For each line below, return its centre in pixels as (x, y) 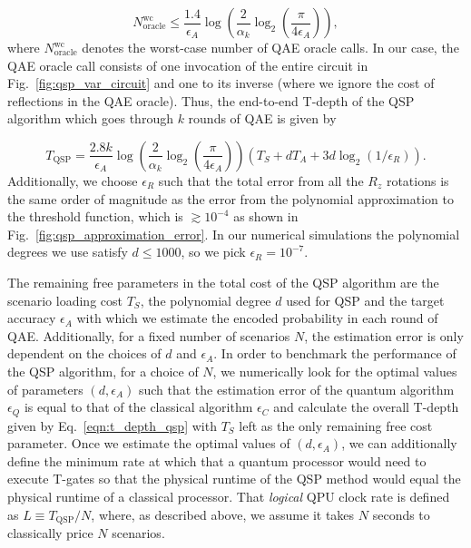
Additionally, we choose (73, 180)
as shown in (266, 216)
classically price (50, 532)
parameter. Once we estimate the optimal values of (149, 443)
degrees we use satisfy (68, 252)
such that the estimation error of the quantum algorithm (296, 389)
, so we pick (213, 252)
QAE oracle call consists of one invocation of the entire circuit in (188, 65)
